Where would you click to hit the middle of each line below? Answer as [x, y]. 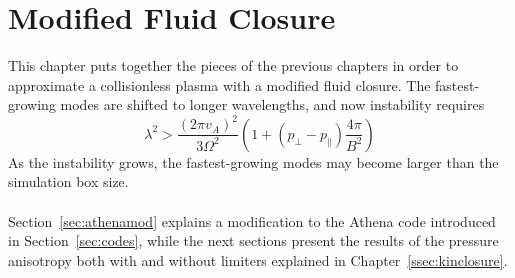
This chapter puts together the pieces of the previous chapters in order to [233, 65]
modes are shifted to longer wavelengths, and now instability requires [272, 104]
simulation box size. [68, 181]
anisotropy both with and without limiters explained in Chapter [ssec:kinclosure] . [258, 259]
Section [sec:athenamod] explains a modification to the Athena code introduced [252, 220]
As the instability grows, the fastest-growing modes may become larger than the [253, 161]
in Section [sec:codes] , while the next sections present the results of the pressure [253, 240]
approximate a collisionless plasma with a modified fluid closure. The [219, 84]
